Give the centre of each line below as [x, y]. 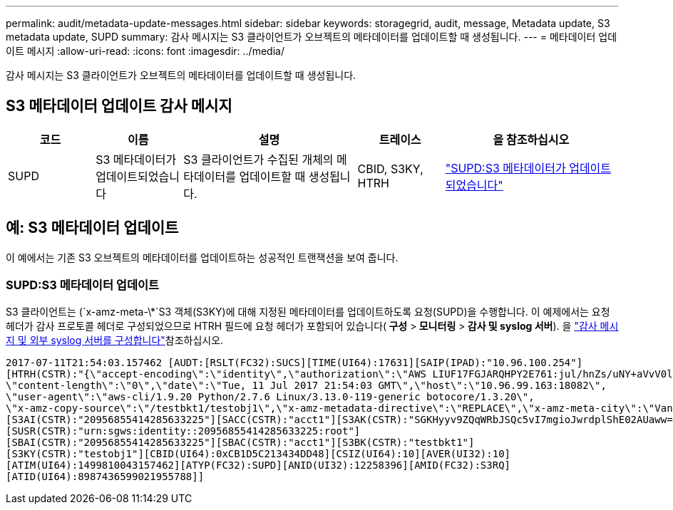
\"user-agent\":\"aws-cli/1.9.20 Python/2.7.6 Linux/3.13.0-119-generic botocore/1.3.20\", [270, 397]
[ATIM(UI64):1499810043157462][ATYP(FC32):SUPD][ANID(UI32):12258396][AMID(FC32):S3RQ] [258, 465]
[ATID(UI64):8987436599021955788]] [105, 477]
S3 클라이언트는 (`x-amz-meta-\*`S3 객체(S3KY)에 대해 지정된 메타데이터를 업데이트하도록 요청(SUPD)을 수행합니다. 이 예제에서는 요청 [308, 312]
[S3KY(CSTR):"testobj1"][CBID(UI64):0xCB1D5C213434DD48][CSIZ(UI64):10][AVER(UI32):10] [258, 454]
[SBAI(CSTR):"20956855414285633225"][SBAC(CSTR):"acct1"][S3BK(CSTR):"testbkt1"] [240, 443]
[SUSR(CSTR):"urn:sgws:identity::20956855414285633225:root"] [183, 431]
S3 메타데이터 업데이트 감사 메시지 [119, 106]
